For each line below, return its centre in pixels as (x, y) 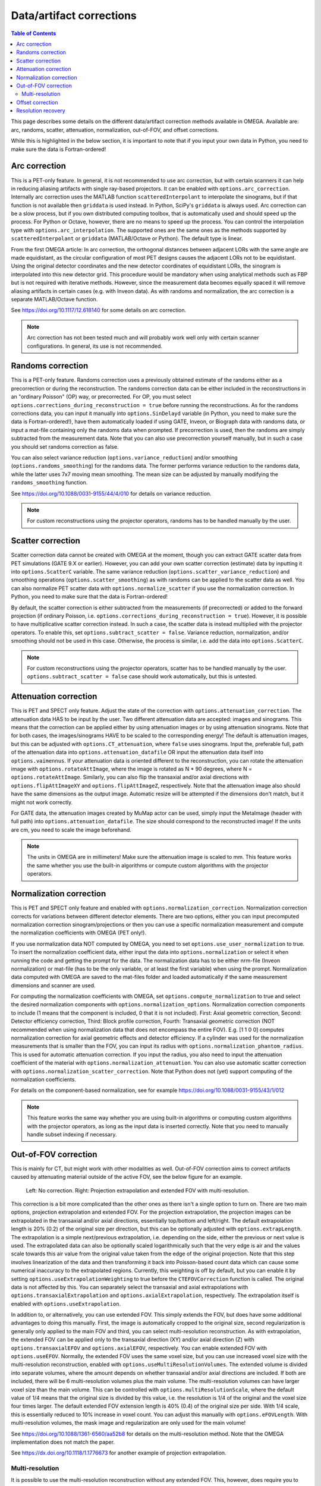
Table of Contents (34, 33)
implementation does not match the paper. (63, 1442)
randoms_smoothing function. (49, 483)
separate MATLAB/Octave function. (54, 299)
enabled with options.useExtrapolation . (66, 1304)
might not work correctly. (42, 802)
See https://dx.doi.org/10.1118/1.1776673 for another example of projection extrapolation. (119, 1453)
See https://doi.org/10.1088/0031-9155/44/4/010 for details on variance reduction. (111, 493)
